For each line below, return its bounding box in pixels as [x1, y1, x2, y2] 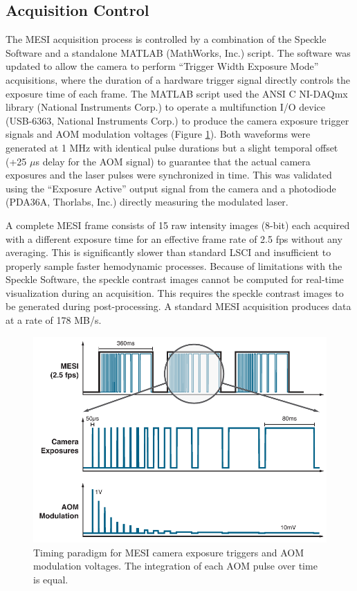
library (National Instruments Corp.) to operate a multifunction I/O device [6, 100, 325, 114]
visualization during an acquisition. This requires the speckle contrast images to [6, 285, 344, 300]
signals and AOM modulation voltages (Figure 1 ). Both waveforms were [6, 127, 311, 141]
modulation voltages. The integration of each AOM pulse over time [33, 558, 318, 573]
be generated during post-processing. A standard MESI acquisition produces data [6, 299, 351, 313]
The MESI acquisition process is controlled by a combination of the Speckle [6, 32, 327, 46]
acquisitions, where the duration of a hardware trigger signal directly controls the [6, 72, 351, 87]
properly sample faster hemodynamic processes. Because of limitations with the [6, 258, 342, 273]
